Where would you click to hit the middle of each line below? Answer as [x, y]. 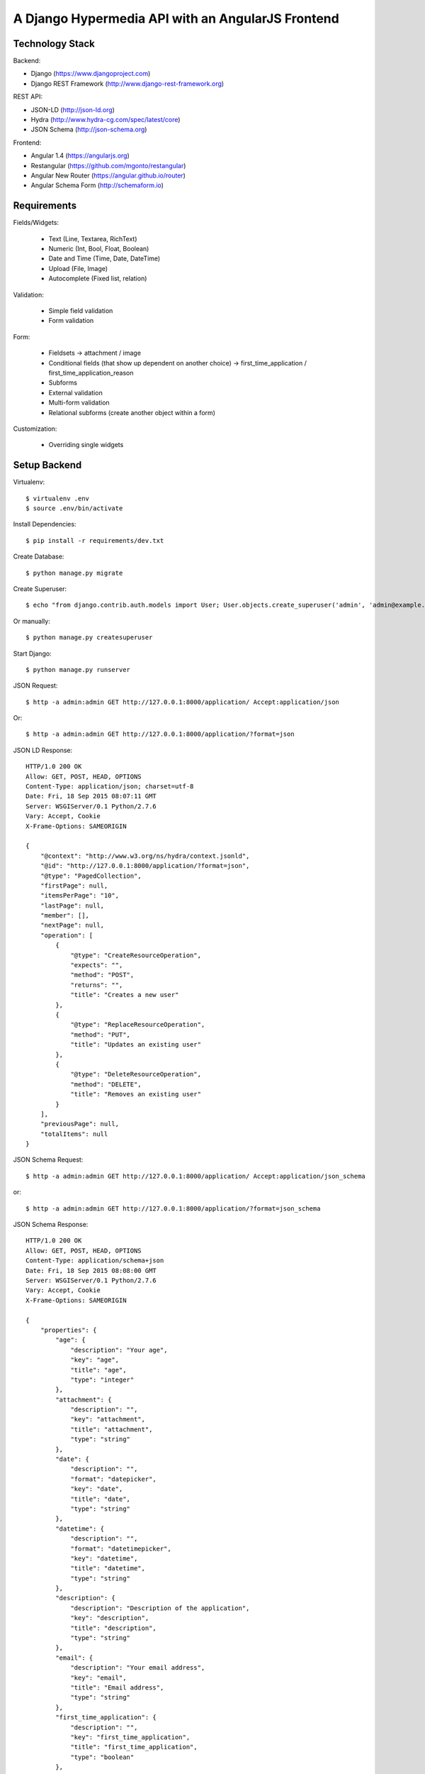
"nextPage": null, [72, 925]
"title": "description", [114, 1628]
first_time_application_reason [91, 373]
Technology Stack [54, 44]
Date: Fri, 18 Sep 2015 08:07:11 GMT [91, 796]
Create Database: [39, 556]
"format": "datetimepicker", [121, 1548]
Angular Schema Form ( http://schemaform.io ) [97, 185]
